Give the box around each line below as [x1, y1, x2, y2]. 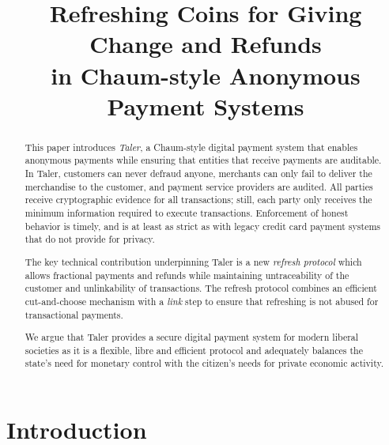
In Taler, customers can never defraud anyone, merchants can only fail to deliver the [25, 167, 372, 180]
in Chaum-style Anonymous [51, 58, 361, 91]
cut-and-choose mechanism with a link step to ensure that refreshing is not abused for [25, 294, 379, 307]
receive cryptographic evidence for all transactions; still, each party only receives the [25, 193, 372, 206]
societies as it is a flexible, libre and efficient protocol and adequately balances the [25, 343, 363, 356]
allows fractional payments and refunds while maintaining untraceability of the [25, 268, 349, 281]
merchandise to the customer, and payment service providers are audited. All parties [25, 179, 373, 193]
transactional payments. [25, 307, 123, 321]
